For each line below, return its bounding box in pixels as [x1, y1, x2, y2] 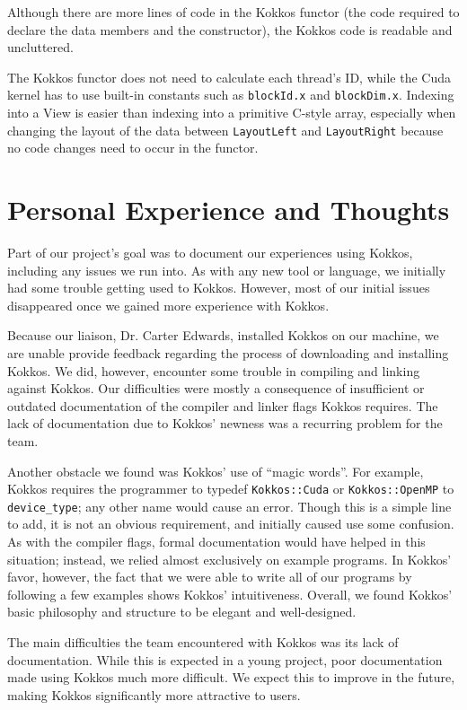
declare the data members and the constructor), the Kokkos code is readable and [7, 20, 453, 39]
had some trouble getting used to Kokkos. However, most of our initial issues [7, 278, 430, 297]
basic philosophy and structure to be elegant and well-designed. [7, 602, 357, 621]
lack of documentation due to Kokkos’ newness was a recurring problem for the [7, 414, 443, 433]
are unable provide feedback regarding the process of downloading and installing [7, 343, 449, 362]
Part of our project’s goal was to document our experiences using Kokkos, [7, 243, 413, 261]
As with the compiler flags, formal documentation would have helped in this [7, 532, 426, 551]
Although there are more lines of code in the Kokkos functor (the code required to [7, 3, 460, 21]
